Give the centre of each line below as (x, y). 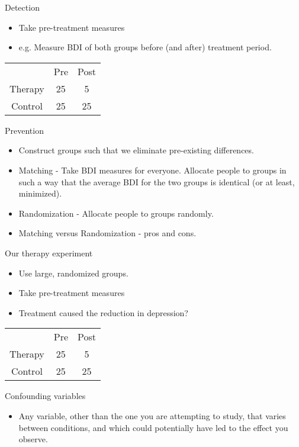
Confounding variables (45, 396)
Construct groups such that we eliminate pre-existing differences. (136, 150)
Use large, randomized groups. (73, 273)
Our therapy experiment (49, 253)
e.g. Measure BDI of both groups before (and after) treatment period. (145, 47)
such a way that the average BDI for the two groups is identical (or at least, (157, 181)
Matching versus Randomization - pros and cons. (107, 233)
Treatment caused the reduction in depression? (103, 312)
